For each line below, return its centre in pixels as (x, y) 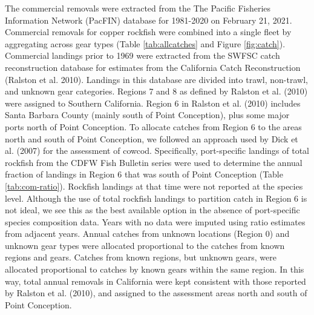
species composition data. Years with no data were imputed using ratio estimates (155, 221)
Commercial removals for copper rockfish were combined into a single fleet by (148, 32)
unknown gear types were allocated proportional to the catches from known (145, 245)
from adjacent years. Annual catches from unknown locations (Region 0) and (147, 234)
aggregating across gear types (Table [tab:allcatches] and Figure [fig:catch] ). (145, 43)
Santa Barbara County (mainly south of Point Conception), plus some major (147, 115)
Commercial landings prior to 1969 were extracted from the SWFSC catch (142, 55)
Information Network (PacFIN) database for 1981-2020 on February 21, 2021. (149, 20)
